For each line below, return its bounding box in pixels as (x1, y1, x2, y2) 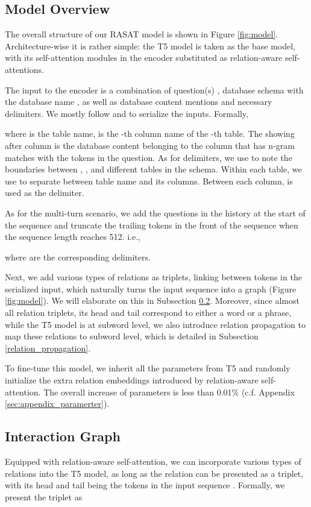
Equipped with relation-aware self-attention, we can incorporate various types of (5, 455, 301, 468)
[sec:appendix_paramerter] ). (5, 397, 110, 410)
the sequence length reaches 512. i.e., (5, 230, 140, 243)
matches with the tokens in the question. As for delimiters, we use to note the (5, 151, 292, 163)
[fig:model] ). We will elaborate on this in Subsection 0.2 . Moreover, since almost (5, 294, 300, 307)
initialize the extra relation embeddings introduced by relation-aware (5, 374, 259, 386)
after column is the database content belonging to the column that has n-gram (5, 139, 295, 151)
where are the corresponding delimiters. (5, 250, 151, 263)
